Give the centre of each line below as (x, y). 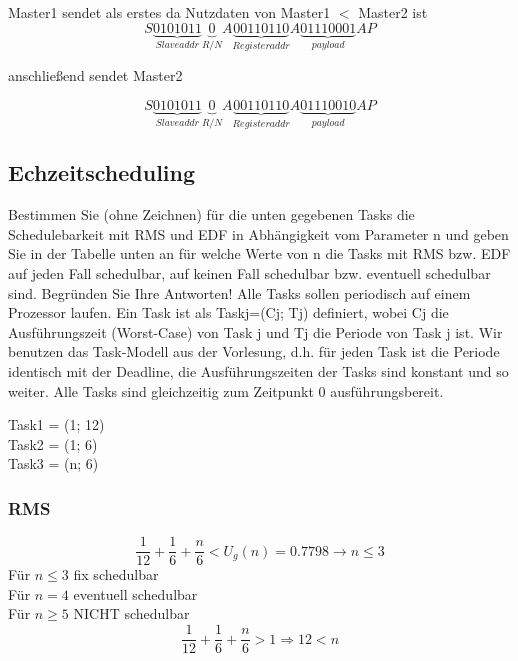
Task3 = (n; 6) (53, 463)
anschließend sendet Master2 (95, 75)
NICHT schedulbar (131, 613)
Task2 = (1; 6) (53, 443)
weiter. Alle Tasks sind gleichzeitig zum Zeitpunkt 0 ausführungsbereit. (226, 390)
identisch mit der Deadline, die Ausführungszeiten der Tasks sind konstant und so (258, 371)
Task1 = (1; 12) (56, 424)
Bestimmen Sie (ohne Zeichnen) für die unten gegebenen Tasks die (211, 214)
